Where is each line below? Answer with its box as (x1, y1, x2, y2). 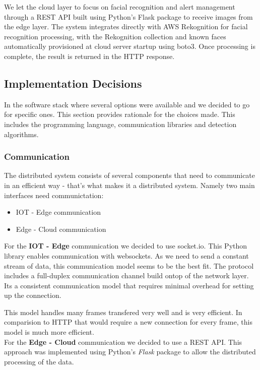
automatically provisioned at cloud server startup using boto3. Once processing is (4, 41, 255, 51)
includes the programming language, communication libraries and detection (4, 118, 237, 129)
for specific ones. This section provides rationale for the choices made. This (4, 109, 235, 119)
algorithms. (4, 129, 39, 139)
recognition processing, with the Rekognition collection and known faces (4, 31, 226, 41)
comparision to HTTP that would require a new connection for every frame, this (4, 317, 252, 327)
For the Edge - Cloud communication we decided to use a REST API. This (4, 336, 242, 347)
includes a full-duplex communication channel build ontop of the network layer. (4, 270, 249, 281)
